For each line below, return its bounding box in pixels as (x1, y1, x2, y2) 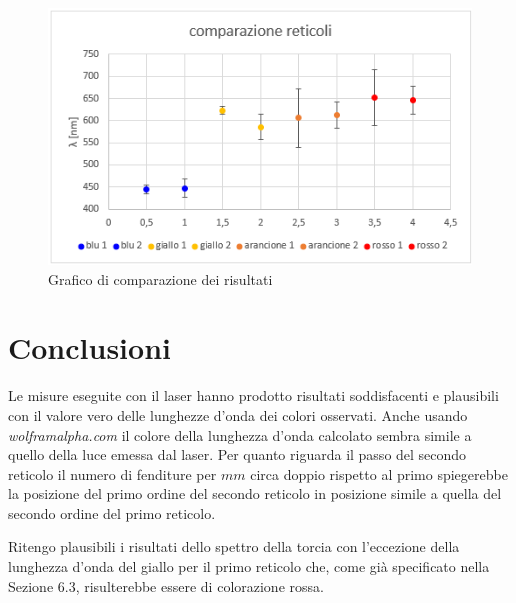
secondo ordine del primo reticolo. (8, 502, 216, 523)
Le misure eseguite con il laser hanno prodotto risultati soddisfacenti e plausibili (8, 385, 499, 406)
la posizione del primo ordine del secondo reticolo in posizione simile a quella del (8, 483, 502, 504)
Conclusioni (8, 327, 171, 368)
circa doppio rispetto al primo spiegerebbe (250, 463, 508, 484)
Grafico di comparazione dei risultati (48, 268, 273, 289)
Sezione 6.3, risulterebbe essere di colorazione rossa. (8, 575, 324, 596)
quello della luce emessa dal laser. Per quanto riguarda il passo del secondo (8, 444, 467, 465)
